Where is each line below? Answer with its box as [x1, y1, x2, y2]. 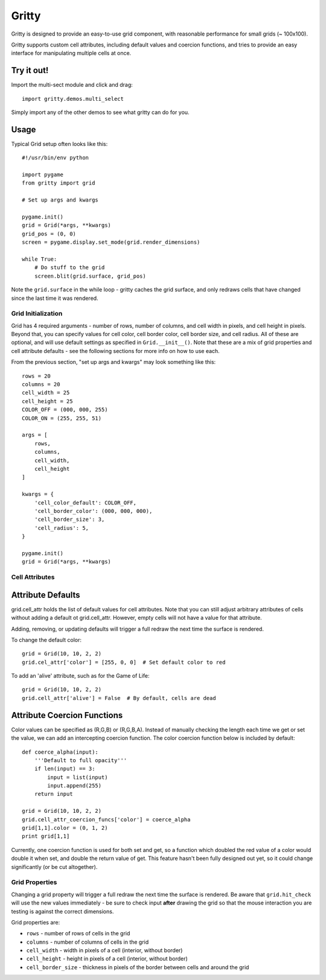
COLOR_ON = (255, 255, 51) [22, 415, 102, 422]
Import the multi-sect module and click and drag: [11, 81, 133, 89]
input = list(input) [47, 774, 108, 781]
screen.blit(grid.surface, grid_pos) [34, 272, 146, 279]
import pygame [22, 171, 63, 178]
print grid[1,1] [22, 833, 70, 840]
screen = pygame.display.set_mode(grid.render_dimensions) [22, 239, 200, 246]
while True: [22, 256, 57, 262]
